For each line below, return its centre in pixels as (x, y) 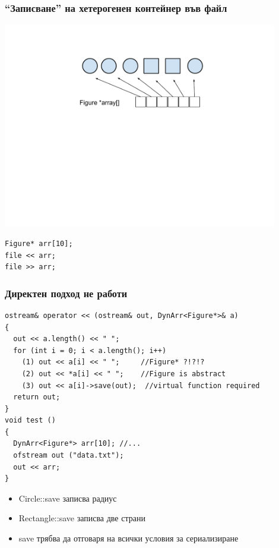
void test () (30, 421)
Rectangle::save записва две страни (82, 518)
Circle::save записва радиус (68, 498)
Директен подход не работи (66, 293)
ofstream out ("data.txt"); (69, 456)
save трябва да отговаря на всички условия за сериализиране (129, 538)
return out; (37, 397)
